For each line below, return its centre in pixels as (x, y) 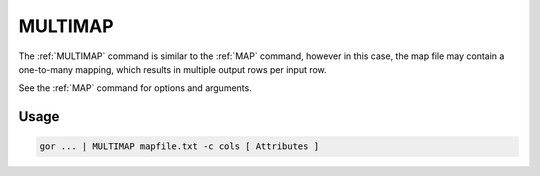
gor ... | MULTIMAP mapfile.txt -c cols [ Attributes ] (179, 146)
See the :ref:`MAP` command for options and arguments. (135, 88)
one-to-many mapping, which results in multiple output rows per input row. (172, 69)
